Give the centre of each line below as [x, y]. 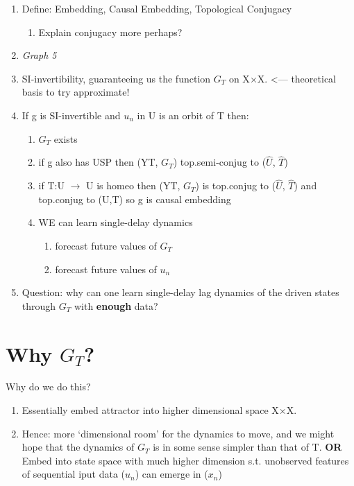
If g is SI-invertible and [71, 115]
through [39, 305]
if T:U [51, 185]
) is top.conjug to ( [236, 185]
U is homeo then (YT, [133, 185]
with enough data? [116, 305]
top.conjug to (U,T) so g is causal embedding [135, 199]
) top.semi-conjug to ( [220, 162]
